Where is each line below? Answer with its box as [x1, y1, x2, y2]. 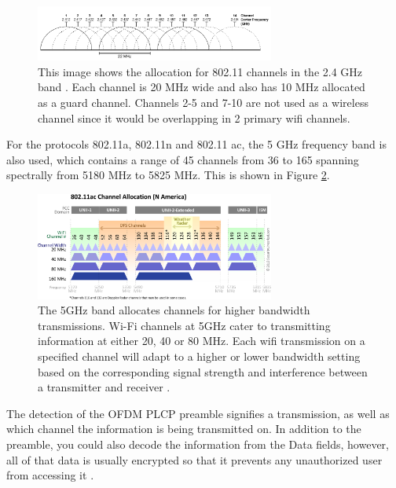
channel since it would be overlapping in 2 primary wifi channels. [38, 109, 350, 126]
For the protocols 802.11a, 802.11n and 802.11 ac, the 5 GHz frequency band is [6, 136, 387, 152]
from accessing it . [6, 467, 94, 483]
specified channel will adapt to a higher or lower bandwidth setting [38, 348, 361, 364]
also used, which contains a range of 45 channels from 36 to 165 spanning [6, 151, 359, 167]
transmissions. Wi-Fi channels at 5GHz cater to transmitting [38, 317, 331, 333]
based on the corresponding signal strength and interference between [38, 363, 368, 380]
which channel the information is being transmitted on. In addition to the [6, 420, 361, 437]
